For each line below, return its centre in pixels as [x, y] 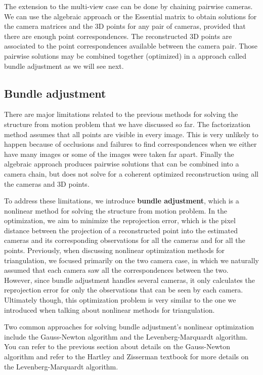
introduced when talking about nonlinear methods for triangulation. [109, 309]
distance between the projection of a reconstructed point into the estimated [121, 230]
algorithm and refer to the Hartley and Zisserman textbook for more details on [126, 357]
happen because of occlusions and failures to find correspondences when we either [130, 144]
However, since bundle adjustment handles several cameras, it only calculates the [129, 280]
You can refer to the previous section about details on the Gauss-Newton [117, 346]
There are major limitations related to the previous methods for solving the [121, 114]
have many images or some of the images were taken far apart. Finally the [119, 154]
